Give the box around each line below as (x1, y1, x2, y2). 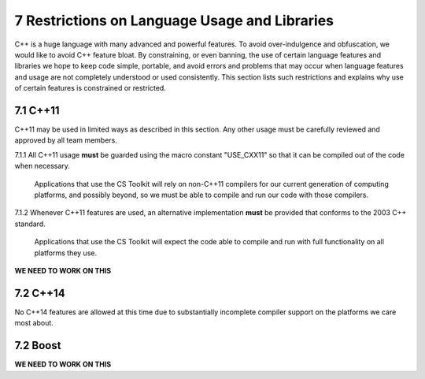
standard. (14, 219, 46, 229)
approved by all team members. (14, 136, 118, 145)
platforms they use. (34, 248, 98, 258)
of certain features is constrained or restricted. (14, 84, 167, 93)
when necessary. (14, 162, 71, 171)
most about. (14, 318, 54, 328)
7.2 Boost (14, 339, 61, 352)
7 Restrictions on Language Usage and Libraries (14, 12, 334, 29)
